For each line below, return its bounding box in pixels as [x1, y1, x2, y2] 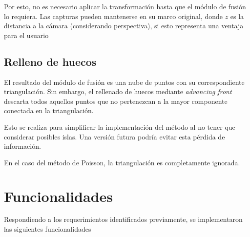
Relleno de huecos [4, 54, 97, 69]
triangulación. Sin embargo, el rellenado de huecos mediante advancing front [4, 86, 232, 97]
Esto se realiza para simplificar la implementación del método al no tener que [4, 121, 235, 132]
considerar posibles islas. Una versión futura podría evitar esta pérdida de [4, 131, 225, 141]
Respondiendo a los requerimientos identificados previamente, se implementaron [4, 214, 243, 224]
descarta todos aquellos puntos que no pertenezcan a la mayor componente [4, 96, 228, 106]
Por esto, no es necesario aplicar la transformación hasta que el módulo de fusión [4, 1, 246, 11]
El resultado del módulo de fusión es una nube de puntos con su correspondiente [4, 77, 245, 87]
